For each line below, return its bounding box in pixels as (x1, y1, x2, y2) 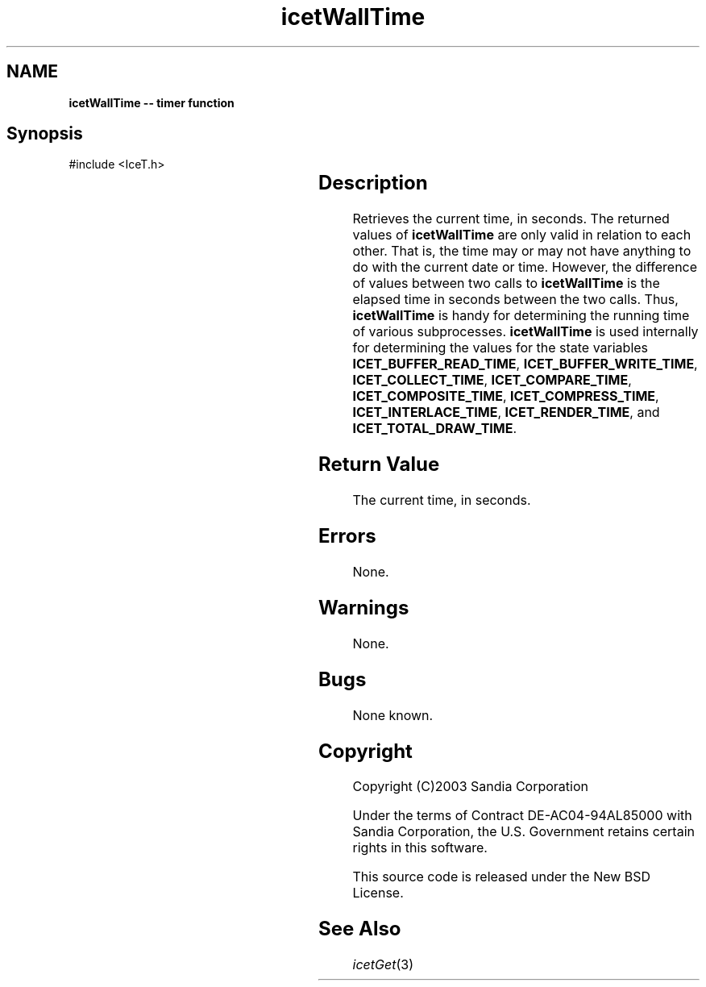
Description (318, 171, 428, 195)
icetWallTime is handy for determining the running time (352, 307, 690, 324)
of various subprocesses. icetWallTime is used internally (352, 323, 699, 340)
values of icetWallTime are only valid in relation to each (352, 227, 691, 244)
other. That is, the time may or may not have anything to (352, 243, 691, 260)
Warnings (318, 595, 409, 619)
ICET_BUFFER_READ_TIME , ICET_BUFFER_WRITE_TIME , (352, 356, 698, 373)
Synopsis (6, 123, 83, 144)
